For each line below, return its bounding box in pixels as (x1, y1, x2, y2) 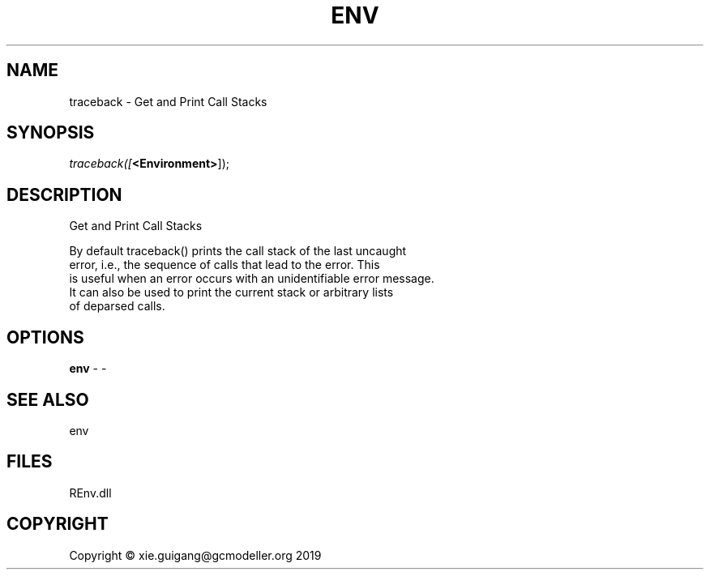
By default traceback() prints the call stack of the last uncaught (69, 244, 407, 258)
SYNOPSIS (6, 122, 95, 143)
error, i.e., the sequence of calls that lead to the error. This (69, 258, 380, 272)
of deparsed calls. (69, 299, 165, 314)
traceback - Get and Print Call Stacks (69, 94, 267, 109)
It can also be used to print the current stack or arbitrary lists (69, 285, 394, 300)
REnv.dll (69, 485, 112, 500)
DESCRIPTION (6, 184, 122, 205)
